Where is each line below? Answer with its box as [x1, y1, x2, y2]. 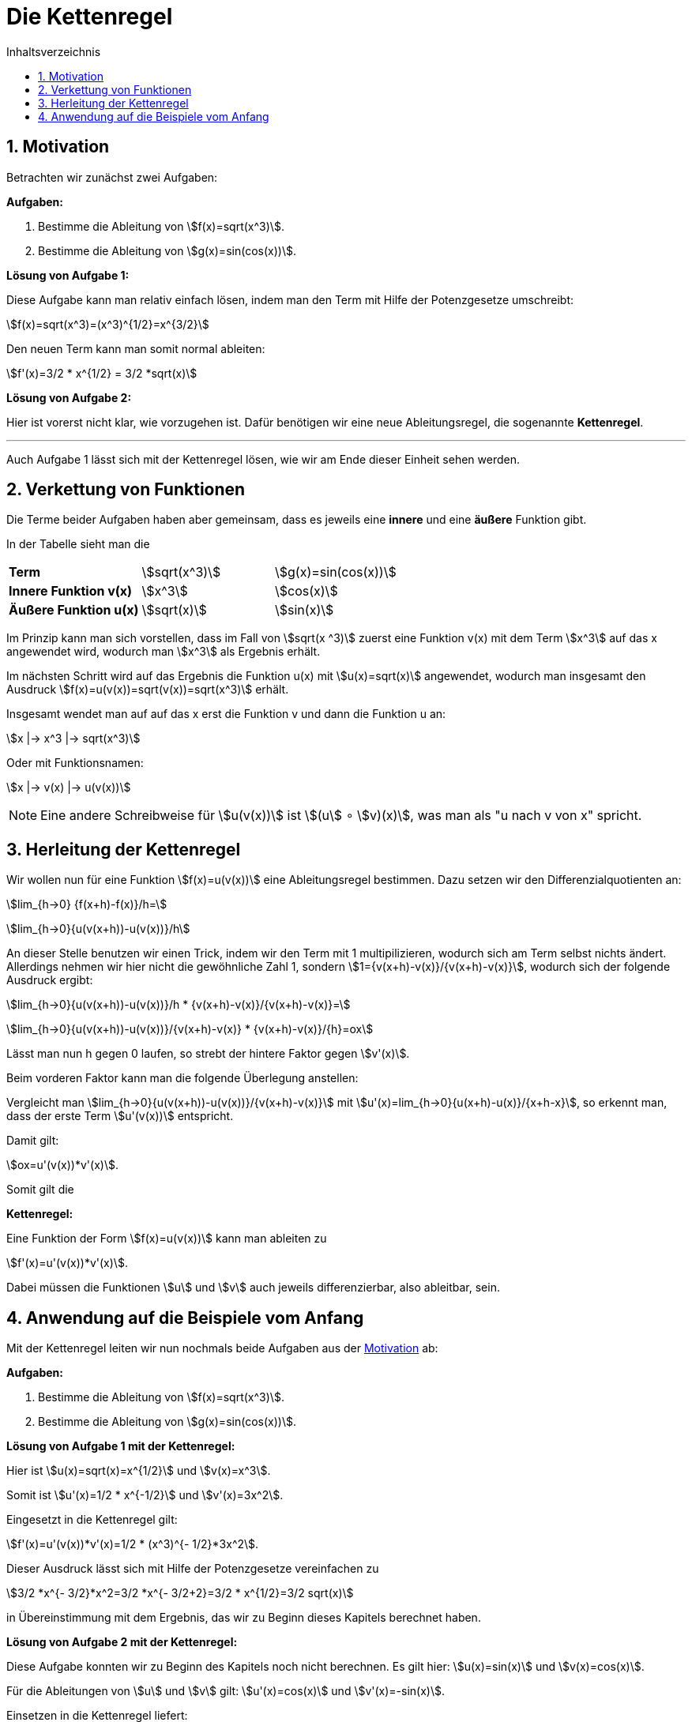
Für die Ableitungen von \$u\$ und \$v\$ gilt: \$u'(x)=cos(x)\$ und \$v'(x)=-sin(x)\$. [6, 1684, 446, 1698]
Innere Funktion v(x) [9, 583, 133, 600]
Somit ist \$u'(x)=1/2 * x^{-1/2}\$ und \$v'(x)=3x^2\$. [6, 1488, 284, 1502]
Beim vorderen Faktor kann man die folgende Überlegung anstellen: [6, 1071, 359, 1085]
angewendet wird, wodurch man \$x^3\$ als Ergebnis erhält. [6, 645, 321, 659]
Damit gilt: [6, 1134, 59, 1148]
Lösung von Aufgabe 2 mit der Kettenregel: [6, 1635, 238, 1649]
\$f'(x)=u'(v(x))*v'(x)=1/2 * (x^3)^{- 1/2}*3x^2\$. [6, 1537, 259, 1551]
